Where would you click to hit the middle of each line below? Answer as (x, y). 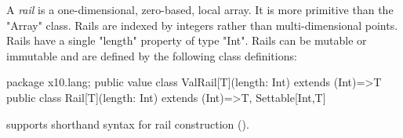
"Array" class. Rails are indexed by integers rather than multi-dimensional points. (202, 25)
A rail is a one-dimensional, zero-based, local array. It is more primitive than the (200, 9)
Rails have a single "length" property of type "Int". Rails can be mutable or (187, 40)
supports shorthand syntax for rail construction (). (128, 123)
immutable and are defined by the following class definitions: (152, 55)
